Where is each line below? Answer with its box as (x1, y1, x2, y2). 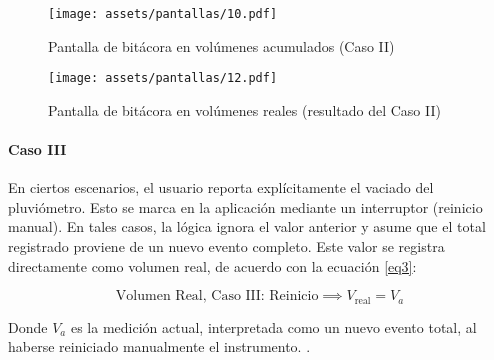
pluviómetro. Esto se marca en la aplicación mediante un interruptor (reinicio (8, 196, 483, 217)
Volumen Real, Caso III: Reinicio (115, 289, 319, 304)
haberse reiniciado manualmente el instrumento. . (8, 336, 311, 357)
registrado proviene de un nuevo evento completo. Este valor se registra (8, 236, 445, 257)
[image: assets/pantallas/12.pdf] (48, 71, 278, 86)
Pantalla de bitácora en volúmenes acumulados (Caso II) (48, 35, 395, 56)
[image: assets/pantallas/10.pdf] (48, 7, 278, 21)
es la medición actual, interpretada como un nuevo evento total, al (70, 316, 477, 337)
